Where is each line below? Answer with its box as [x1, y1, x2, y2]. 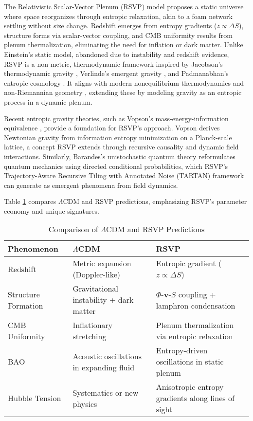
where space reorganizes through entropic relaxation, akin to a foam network [4, 11, 233, 21]
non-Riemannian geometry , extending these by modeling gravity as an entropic [4, 87, 242, 97]
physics [72, 398, 97, 409]
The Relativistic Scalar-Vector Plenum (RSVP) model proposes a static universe [4, 1, 244, 11]
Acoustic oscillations [72, 350, 142, 362]
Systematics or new [72, 386, 139, 398]
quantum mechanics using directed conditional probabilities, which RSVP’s [4, 161, 228, 171]
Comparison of [48, 223, 98, 235]
